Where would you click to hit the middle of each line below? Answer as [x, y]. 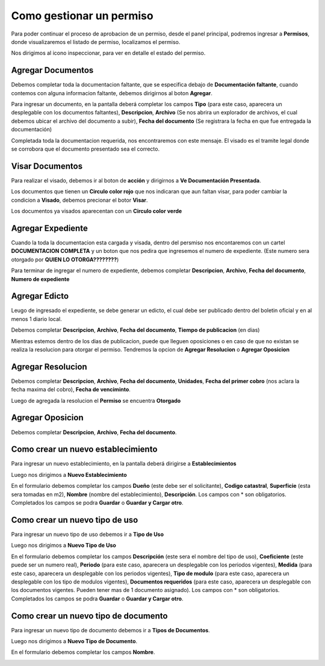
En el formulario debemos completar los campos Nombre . [83, 652]
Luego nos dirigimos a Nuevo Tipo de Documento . [74, 641]
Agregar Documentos [52, 70]
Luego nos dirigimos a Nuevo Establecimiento [69, 475]
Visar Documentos [47, 166]
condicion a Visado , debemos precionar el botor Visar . [79, 200]
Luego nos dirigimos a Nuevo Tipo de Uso [64, 546]
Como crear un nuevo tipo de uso [75, 520]
